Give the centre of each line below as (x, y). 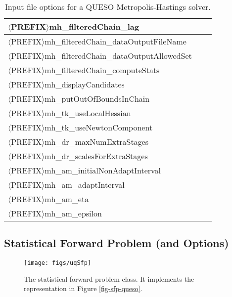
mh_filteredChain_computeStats (102, 70)
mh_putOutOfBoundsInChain (97, 99)
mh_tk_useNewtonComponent (99, 127)
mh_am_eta (67, 199)
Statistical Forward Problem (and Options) (116, 243)
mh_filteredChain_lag (94, 26)
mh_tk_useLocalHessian (88, 113)
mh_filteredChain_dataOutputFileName (116, 41)
